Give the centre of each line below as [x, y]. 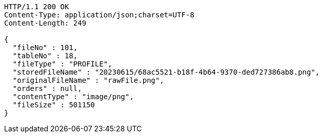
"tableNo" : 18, [45, 56]
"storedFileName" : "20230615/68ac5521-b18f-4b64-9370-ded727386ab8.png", [166, 72]
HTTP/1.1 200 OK [37, 7]
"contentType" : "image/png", [73, 97]
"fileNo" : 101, [45, 48]
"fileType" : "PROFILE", [62, 64]
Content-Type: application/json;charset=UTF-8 [99, 15]
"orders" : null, [47, 88]
